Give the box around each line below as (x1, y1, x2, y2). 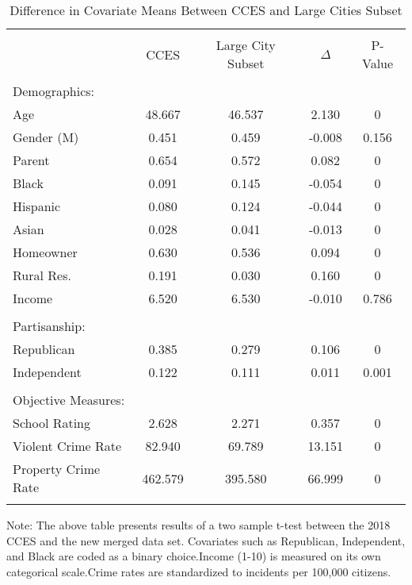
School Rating (13, 414, 91, 432)
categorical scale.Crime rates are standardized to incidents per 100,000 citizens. (6, 563, 391, 579)
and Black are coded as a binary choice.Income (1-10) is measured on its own (6, 548, 381, 564)
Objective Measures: (13, 391, 125, 409)
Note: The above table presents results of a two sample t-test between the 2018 (6, 517, 391, 533)
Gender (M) (13, 128, 79, 146)
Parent (13, 151, 50, 169)
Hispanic (13, 197, 61, 215)
